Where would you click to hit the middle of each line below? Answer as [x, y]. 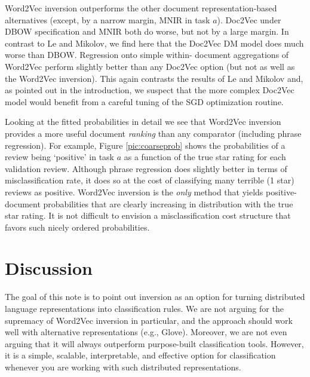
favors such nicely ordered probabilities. [77, 227]
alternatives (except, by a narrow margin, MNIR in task [108, 19]
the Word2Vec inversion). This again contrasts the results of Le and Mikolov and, [154, 78]
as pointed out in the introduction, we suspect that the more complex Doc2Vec [150, 90]
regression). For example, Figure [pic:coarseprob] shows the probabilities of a [145, 145]
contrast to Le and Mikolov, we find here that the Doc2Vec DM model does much [154, 43]
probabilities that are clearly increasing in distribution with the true [168, 203]
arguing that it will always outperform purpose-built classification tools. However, [154, 343]
